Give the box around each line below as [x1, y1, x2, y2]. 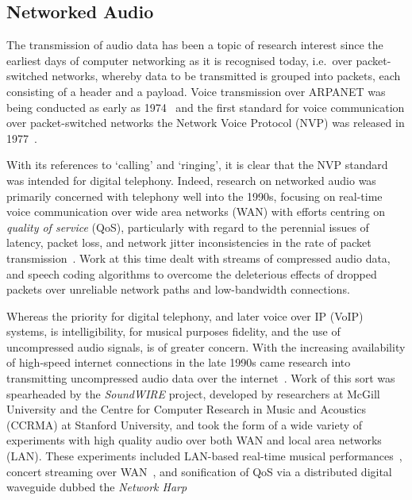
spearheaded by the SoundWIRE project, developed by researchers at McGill [6, 385, 380, 402]
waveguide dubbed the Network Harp [6, 479, 187, 495]
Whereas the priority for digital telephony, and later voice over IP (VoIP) [6, 307, 364, 324]
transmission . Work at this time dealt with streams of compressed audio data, [6, 249, 391, 266]
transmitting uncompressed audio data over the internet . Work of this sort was [6, 370, 395, 387]
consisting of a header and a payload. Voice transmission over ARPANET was [6, 83, 386, 99]
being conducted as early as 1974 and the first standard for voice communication [6, 98, 405, 115]
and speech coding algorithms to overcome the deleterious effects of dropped [6, 265, 377, 282]
